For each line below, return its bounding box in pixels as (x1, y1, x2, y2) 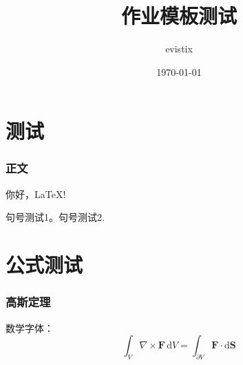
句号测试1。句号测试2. (6, 210, 105, 224)
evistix (165, 41, 193, 56)
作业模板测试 (120, 1, 237, 30)
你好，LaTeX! (6, 186, 66, 201)
